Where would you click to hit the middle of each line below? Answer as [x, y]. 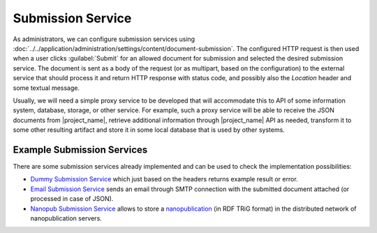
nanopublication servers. [66, 218]
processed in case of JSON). [72, 199]
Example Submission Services [80, 150]
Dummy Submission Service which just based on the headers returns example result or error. [164, 179]
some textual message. [46, 88]
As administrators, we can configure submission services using [104, 39]
